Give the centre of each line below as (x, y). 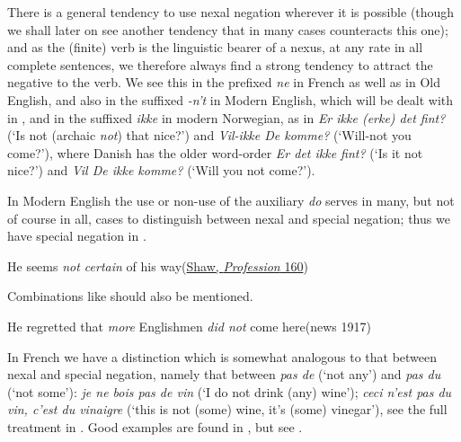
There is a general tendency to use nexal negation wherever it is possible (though (231, 12)
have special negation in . (77, 236)
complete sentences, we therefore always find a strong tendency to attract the (220, 64)
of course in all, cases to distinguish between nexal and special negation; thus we (229, 218)
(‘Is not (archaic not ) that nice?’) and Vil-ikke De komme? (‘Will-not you (209, 135)
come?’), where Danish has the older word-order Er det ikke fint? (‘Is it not (215, 152)
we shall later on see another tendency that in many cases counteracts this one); (228, 29)
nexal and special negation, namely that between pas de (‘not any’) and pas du (224, 374)
